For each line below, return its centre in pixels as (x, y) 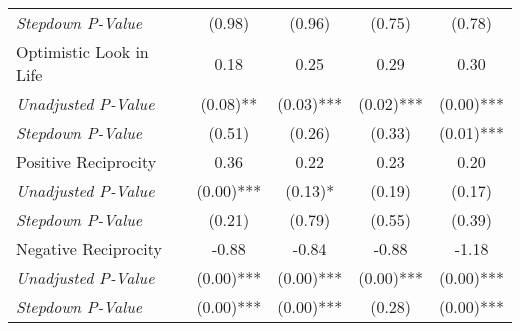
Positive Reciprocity (86, 161)
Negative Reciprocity (89, 248)
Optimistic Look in (82, 51)
